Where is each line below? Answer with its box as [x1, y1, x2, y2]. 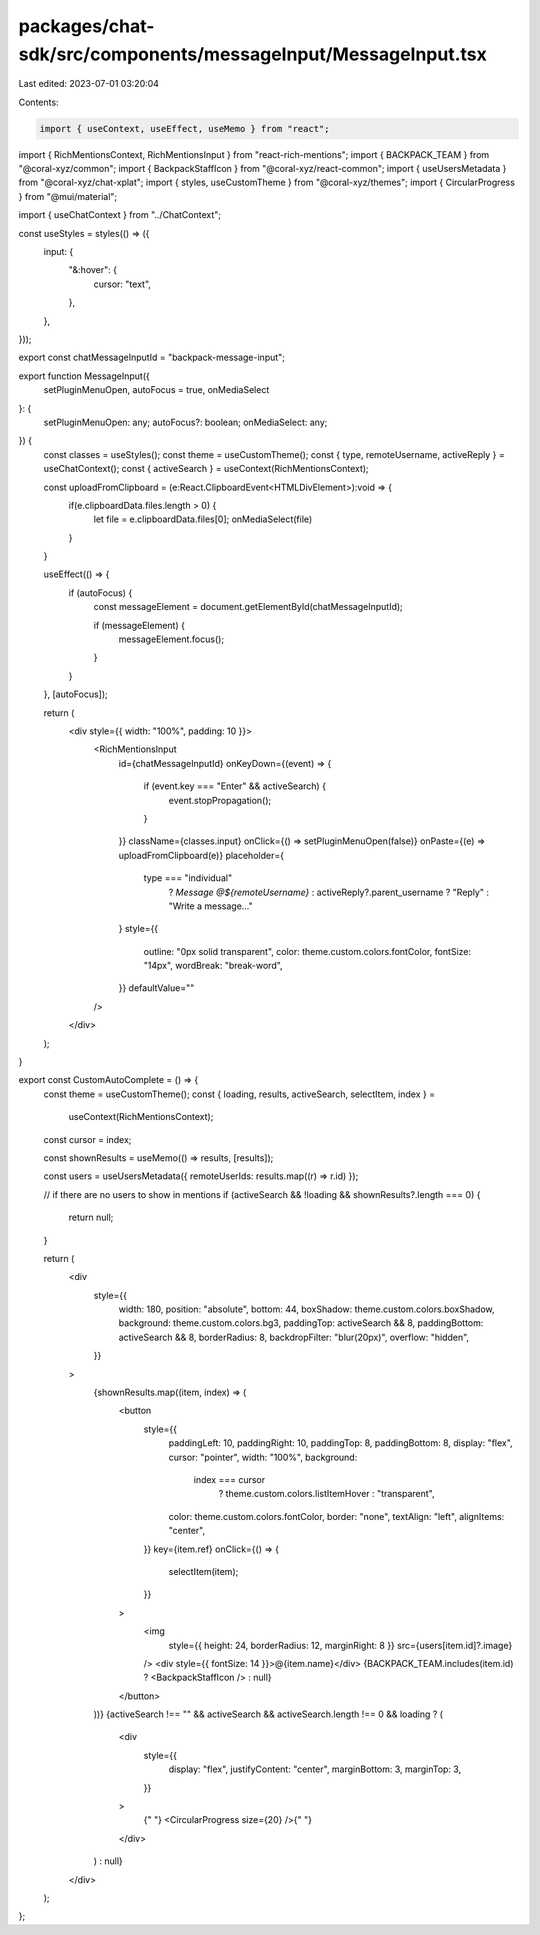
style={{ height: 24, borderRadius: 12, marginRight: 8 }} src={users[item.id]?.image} [168, 1639, 513, 1651]
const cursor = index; [43, 1133, 132, 1145]
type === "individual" [143, 872, 233, 884]
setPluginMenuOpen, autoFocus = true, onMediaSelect [43, 384, 270, 396]
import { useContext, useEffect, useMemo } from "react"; [39, 123, 330, 134]
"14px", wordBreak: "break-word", [143, 960, 284, 972]
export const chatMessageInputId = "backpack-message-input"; [18, 351, 285, 364]
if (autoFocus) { [68, 586, 133, 599]
